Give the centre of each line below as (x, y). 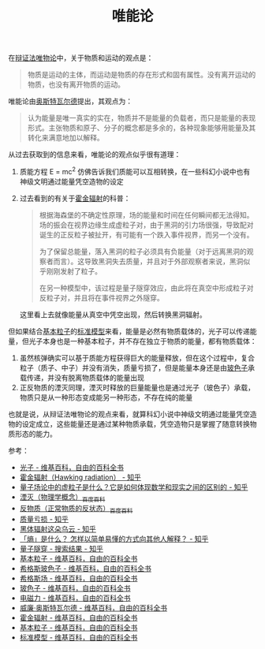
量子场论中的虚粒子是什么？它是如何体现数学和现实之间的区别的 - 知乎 (134, 487)
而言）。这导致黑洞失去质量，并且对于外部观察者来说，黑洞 (148, 261)
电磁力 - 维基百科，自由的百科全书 (75, 598)
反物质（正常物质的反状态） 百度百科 (76, 509)
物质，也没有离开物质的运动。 (76, 84)
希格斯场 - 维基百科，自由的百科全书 (78, 578)
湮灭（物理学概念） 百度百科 (62, 498)
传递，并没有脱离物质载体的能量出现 (85, 377)
